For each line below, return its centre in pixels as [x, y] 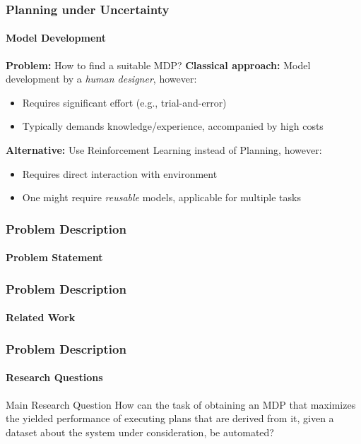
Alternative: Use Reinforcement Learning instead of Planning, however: [164, 150]
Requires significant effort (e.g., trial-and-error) [124, 102]
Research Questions [54, 377]
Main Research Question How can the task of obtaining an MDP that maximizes [181, 404]
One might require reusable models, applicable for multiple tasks [161, 197]
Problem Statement [54, 257]
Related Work [41, 317]
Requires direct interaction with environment [120, 173]
